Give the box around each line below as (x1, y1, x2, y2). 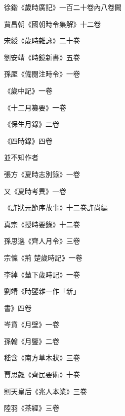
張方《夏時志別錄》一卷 (4, 168, 80, 179)
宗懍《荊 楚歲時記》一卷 (4, 252, 83, 262)
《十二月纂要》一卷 (4, 102, 66, 112)
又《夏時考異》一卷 (4, 185, 66, 196)
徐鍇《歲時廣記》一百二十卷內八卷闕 (4, 2, 122, 12)
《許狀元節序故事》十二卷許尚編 (4, 202, 108, 213)
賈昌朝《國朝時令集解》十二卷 (4, 18, 101, 29)
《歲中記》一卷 (4, 85, 52, 95)
